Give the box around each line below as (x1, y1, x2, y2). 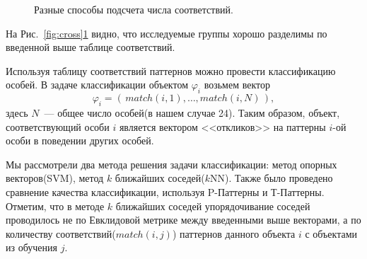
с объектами (305, 226, 358, 241)
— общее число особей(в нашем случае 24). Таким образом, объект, (44, 105, 340, 120)
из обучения (6, 240, 57, 255)
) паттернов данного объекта (172, 226, 296, 241)
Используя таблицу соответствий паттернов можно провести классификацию (6, 63, 336, 78)
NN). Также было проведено (209, 171, 333, 185)
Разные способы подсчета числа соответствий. (34, 2, 233, 16)
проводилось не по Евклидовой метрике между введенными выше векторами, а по (6, 212, 361, 227)
